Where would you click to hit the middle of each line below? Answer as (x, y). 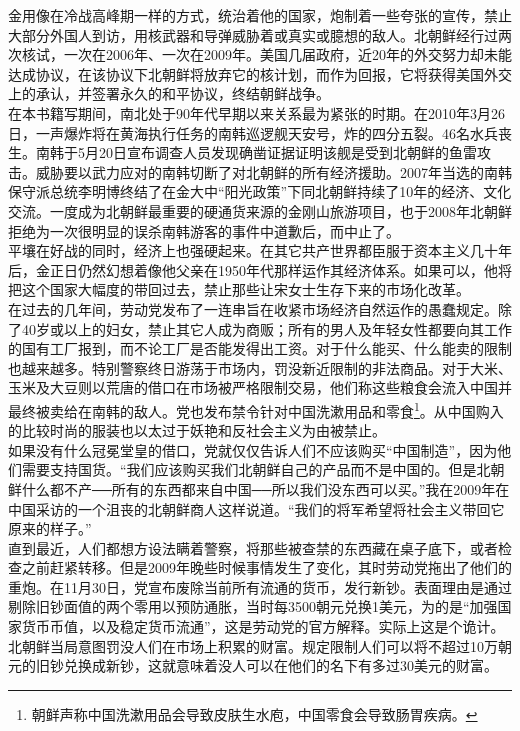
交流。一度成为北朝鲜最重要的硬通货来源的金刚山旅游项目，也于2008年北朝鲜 (260, 210)
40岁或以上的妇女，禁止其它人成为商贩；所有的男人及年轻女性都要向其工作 (266, 328)
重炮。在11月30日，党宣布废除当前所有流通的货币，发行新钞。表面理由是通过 (260, 586)
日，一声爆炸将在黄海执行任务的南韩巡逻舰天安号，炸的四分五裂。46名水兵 (253, 132)
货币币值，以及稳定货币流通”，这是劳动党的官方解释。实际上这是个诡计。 (263, 626)
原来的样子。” (50, 528)
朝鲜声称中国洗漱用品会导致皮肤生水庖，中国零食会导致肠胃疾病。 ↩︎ (254, 713)
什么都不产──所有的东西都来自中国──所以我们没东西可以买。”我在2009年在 (265, 488)
